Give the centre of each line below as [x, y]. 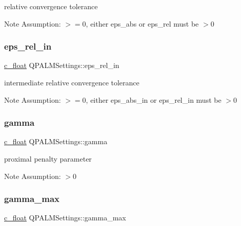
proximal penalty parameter [48, 159]
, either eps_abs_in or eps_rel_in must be [154, 99]
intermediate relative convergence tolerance [72, 82]
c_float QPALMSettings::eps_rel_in [62, 65]
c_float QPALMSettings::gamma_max [65, 218]
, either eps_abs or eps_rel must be [142, 23]
